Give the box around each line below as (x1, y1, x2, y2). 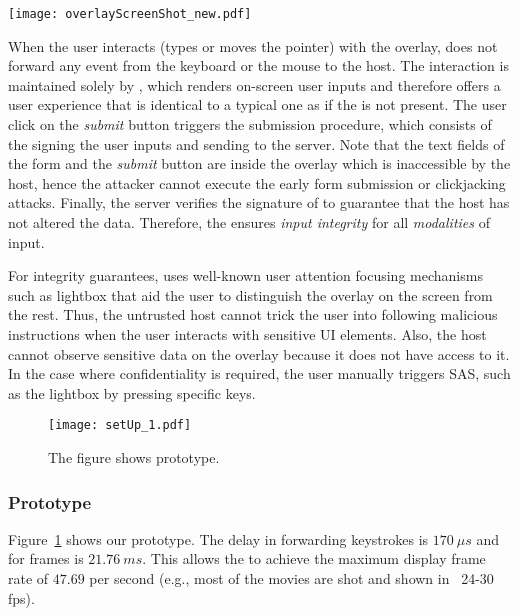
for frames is (8, 548, 84, 569)
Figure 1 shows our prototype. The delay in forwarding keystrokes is (8, 528, 429, 549)
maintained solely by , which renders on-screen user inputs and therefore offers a (8, 74, 501, 95)
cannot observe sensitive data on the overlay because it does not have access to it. (8, 343, 510, 364)
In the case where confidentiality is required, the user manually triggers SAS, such (8, 363, 511, 384)
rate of (8, 568, 49, 588)
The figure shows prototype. (48, 447, 220, 467)
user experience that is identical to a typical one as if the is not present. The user (8, 94, 507, 115)
